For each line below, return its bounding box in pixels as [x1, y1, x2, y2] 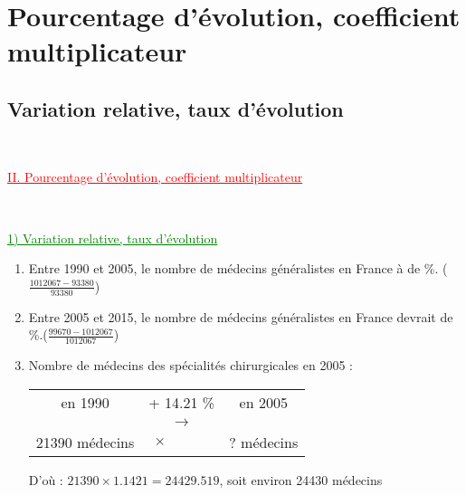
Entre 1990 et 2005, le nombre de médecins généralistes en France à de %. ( [28, 259, 448, 278]
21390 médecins [35, 431, 135, 452]
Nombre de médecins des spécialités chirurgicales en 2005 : [28, 355, 354, 374]
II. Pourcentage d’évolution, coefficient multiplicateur [7, 167, 303, 186]
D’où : [28, 470, 63, 489]
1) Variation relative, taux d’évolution [7, 228, 218, 247]
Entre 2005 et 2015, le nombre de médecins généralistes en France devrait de [28, 307, 453, 326]
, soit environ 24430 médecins [219, 470, 383, 489]
